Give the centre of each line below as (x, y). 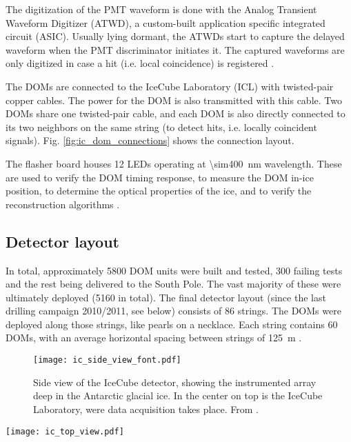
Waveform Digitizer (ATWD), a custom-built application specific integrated (166, 22)
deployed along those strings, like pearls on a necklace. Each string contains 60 (172, 324)
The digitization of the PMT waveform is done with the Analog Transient (161, 9)
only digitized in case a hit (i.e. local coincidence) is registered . (140, 63)
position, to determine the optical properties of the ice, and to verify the (159, 191)
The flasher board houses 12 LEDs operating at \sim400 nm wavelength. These (174, 163)
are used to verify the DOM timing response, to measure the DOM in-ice (160, 177)
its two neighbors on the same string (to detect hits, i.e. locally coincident (161, 127)
